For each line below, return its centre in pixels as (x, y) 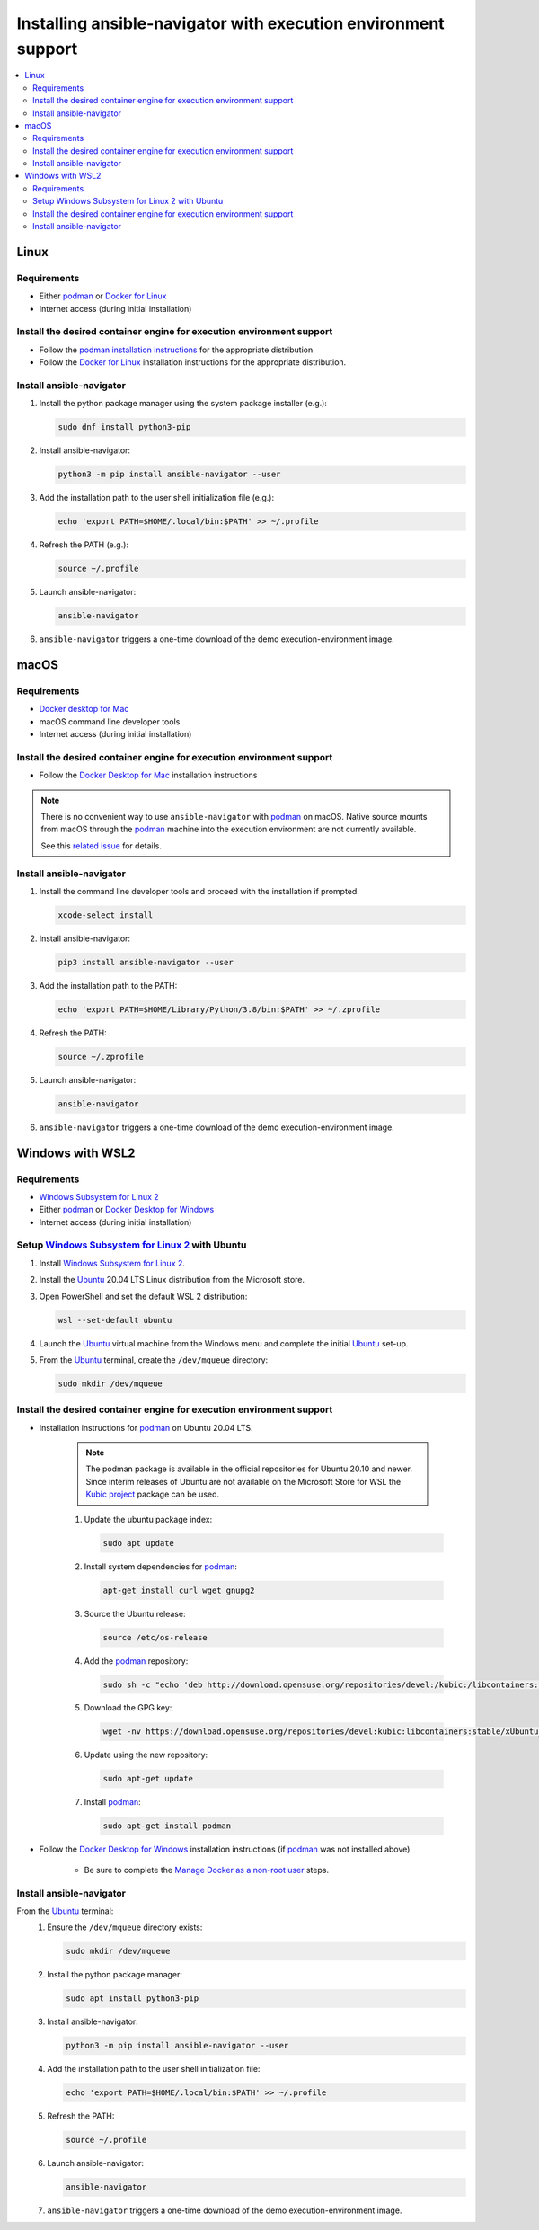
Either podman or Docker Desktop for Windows (127, 1210)
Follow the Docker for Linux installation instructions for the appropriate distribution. (193, 362)
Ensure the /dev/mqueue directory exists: (125, 1927)
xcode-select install (106, 915)
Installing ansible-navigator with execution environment (230, 23)
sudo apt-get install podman (167, 1826)
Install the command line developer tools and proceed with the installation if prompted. (199, 891)
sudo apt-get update (148, 1779)
